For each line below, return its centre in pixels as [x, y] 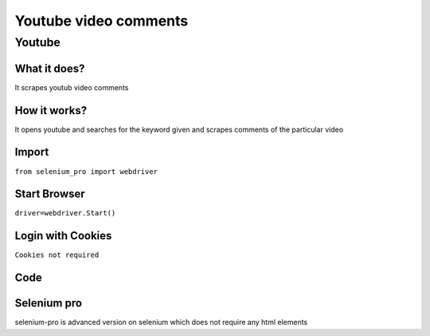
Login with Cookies [63, 236]
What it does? [50, 68]
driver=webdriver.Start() [65, 213]
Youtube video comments [102, 21]
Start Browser [50, 194]
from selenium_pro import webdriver [86, 171]
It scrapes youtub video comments [72, 87]
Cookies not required [57, 255]
